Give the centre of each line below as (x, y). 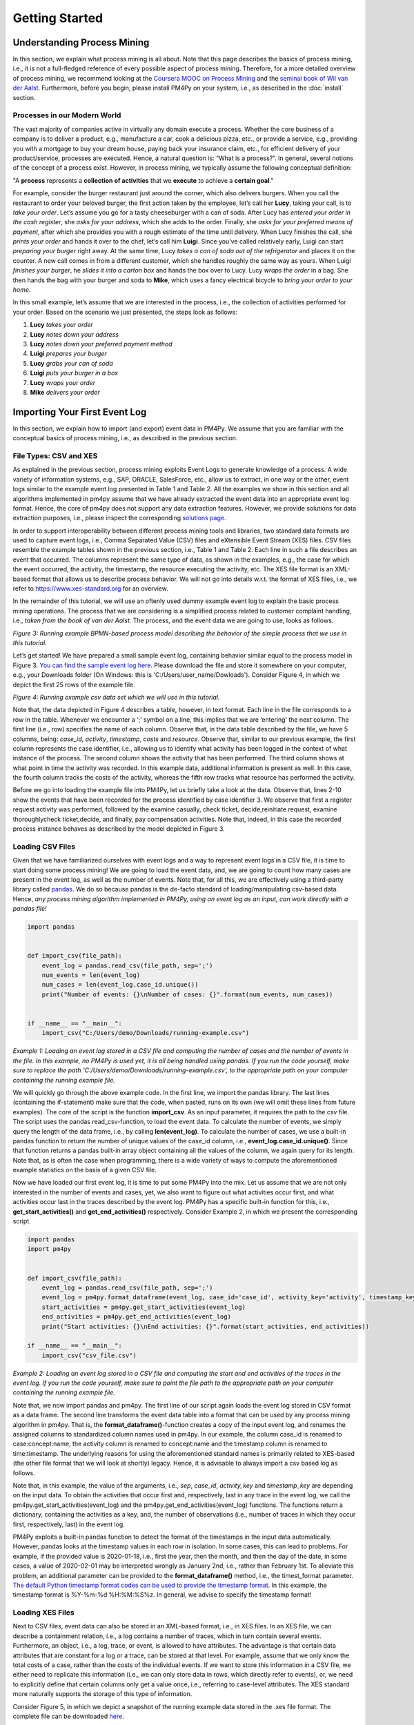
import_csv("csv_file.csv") (89, 1355)
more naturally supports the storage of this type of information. (102, 1694)
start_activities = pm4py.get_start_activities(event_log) (144, 1307)
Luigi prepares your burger (68, 354)
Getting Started (58, 18)
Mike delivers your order (65, 392)
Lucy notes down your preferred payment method (101, 344)
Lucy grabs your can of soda (71, 363)
